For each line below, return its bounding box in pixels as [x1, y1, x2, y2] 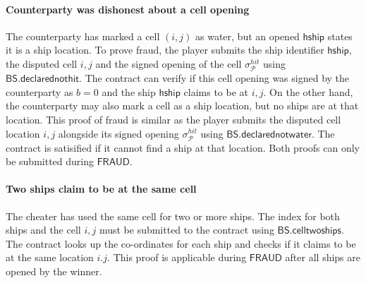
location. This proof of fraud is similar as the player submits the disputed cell [6, 112, 341, 126]
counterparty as [6, 84, 73, 99]
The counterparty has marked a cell [6, 28, 160, 43]
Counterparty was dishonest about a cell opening [6, 1, 250, 16]
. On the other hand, [263, 84, 353, 99]
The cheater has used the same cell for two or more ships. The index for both [6, 208, 340, 223]
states [327, 28, 353, 43]
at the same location [6, 250, 94, 265]
